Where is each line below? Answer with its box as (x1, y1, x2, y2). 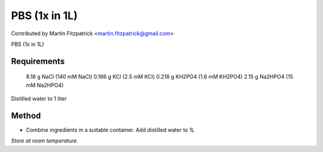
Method (11, 110, 41, 120)
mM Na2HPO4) (26, 81, 64, 89)
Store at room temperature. (11, 137, 79, 144)
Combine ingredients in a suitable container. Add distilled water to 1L (26, 126, 195, 134)
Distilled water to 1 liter (11, 95, 67, 103)
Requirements (11, 56, 65, 66)
